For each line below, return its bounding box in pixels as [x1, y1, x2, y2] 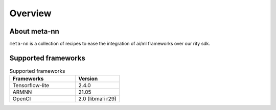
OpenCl [12, 95, 31, 102]
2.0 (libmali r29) [78, 95, 117, 102]
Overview [9, 8, 52, 19]
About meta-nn [9, 27, 60, 36]
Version [78, 75, 98, 82]
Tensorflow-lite [12, 82, 50, 89]
